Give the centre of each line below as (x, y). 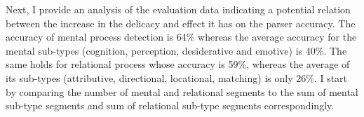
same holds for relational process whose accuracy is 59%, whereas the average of (178, 64)
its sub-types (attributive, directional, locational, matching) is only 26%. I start (177, 77)
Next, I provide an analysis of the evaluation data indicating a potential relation (178, 9)
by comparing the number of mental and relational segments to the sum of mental (182, 91)
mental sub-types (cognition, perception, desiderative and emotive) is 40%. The (176, 50)
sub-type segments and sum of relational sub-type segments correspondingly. (170, 105)
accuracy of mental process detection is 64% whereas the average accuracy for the (181, 37)
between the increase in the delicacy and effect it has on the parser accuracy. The (181, 23)
